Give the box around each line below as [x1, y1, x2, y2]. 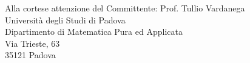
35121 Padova [5, 49, 56, 61]
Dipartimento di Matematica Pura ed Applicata [5, 25, 183, 38]
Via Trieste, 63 [5, 37, 60, 49]
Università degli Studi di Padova [5, 13, 126, 26]
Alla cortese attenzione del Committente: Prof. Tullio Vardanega [5, 2, 245, 14]
